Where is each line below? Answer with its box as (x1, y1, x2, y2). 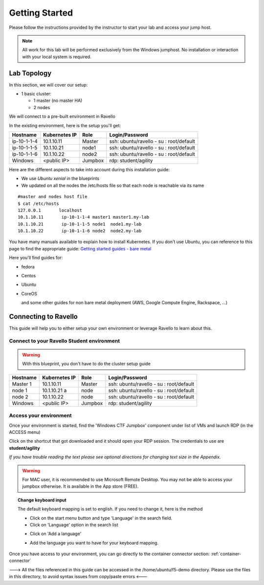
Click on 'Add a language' (30, 531, 82, 537)
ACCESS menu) (9, 429, 41, 435)
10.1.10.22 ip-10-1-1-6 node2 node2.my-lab (18, 228, 142, 234)
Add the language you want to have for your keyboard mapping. (30, 540, 159, 545)
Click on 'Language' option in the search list (30, 521, 118, 528)
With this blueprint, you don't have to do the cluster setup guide (22, 361, 151, 367)
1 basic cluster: (21, 91, 51, 97)
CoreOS (21, 291, 38, 296)
